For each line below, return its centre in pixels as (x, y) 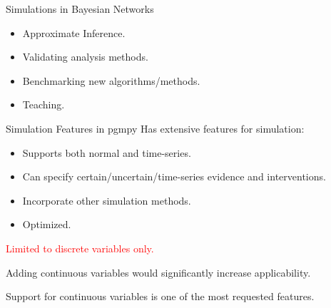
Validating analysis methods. (85, 57)
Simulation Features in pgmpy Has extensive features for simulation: (155, 128)
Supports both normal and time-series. (107, 152)
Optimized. (47, 224)
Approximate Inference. (74, 32)
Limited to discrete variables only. (80, 248)
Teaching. (44, 104)
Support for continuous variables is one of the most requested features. (160, 296)
